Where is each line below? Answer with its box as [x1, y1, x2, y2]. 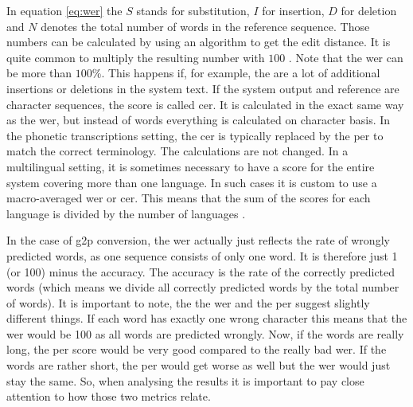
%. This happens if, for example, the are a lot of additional [92, 65, 380, 81]
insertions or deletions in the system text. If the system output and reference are [6, 80, 399, 96]
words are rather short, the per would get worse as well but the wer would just [6, 357, 391, 374]
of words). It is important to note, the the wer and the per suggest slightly [6, 294, 370, 311]
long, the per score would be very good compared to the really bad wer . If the [6, 341, 387, 358]
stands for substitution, [136, 2, 250, 18]
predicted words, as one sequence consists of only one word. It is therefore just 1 [6, 247, 398, 264]
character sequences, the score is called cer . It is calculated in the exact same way [6, 96, 404, 112]
